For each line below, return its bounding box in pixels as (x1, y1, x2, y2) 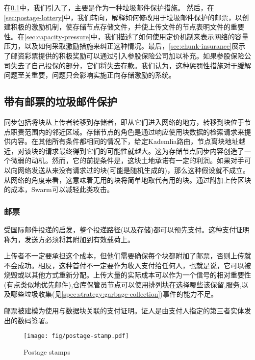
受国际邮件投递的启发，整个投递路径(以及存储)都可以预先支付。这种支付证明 (4, 224, 250, 234)
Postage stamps (24, 346, 70, 357)
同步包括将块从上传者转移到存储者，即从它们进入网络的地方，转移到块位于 (4, 116, 244, 127)
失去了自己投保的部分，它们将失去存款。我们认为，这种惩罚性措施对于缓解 (10, 60, 251, 70)
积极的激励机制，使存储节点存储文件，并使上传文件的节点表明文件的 (10, 22, 230, 32)
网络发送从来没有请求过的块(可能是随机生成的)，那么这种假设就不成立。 (17, 165, 250, 175)
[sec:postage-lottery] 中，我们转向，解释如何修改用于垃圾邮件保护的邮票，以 (4, 12, 242, 22)
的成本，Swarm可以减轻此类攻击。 (4, 184, 114, 194)
